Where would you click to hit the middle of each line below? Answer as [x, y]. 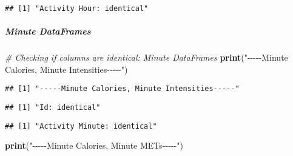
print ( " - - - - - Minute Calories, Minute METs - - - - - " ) [94, 145]
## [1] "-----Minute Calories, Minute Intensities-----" [122, 89]
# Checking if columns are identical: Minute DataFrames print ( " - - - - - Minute [146, 57]
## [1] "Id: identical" [53, 108]
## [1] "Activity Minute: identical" [81, 126]
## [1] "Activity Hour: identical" [77, 8]
